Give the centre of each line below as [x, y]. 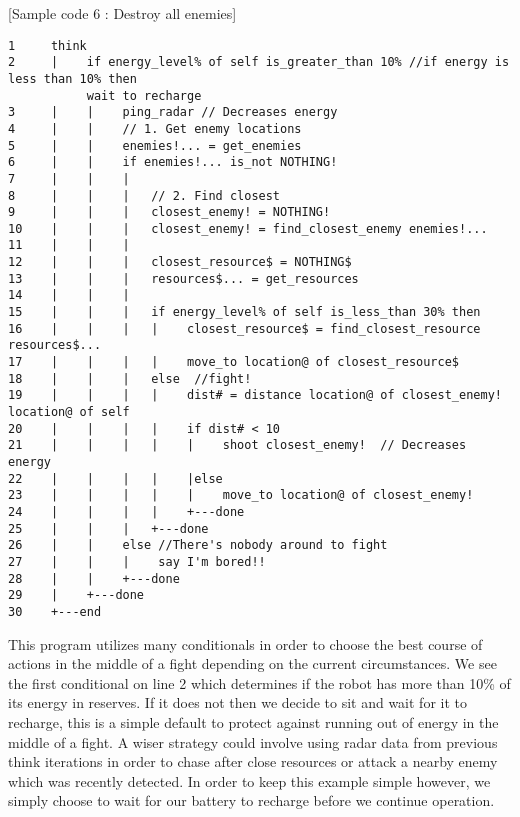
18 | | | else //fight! [130, 378]
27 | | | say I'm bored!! [137, 561]
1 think [47, 45]
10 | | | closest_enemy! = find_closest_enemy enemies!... [248, 228]
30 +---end [55, 611]
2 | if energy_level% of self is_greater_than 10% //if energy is [259, 62]
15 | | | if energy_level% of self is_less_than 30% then [244, 312]
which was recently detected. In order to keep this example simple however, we [249, 780]
